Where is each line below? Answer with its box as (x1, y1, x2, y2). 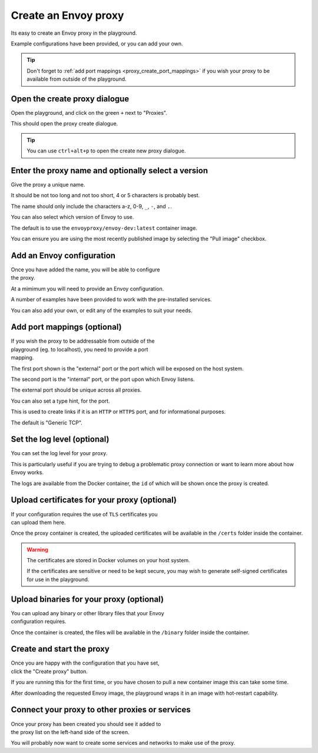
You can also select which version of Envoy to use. (11, 214, 134, 221)
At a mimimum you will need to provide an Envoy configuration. (11, 285, 164, 292)
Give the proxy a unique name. (11, 181, 85, 188)
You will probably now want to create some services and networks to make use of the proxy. (11, 739, 236, 747)
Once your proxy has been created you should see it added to (11, 720, 161, 727)
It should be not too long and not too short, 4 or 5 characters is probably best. (11, 192, 200, 199)
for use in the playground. (26, 576, 90, 583)
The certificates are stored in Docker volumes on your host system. (26, 557, 190, 564)
